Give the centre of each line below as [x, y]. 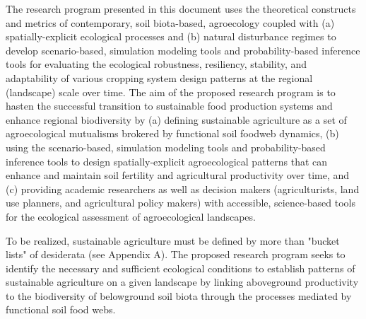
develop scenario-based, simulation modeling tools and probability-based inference [183, 50]
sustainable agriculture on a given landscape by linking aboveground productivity [182, 282]
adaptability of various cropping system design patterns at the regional [159, 77]
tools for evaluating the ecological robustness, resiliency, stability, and [157, 64]
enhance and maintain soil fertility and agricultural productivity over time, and [178, 175]
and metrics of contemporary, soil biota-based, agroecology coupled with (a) [170, 22]
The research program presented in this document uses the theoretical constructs [181, 8]
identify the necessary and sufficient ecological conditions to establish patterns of [181, 268]
